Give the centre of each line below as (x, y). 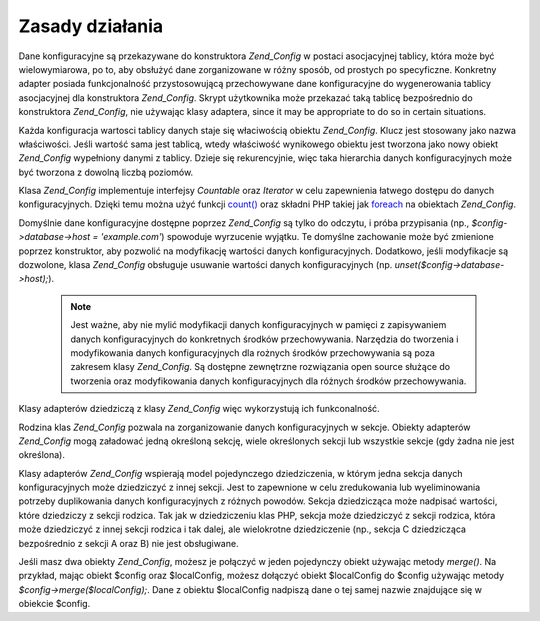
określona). (41, 455)
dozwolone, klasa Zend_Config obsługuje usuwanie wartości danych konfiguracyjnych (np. (205, 265)
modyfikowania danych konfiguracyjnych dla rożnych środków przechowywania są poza (252, 352)
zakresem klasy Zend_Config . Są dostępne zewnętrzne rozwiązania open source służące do (260, 367)
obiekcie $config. (54, 604)
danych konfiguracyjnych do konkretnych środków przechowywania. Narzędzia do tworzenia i (264, 339)
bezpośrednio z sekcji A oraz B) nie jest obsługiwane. (128, 543)
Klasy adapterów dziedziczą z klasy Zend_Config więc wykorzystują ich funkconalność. (199, 409)
